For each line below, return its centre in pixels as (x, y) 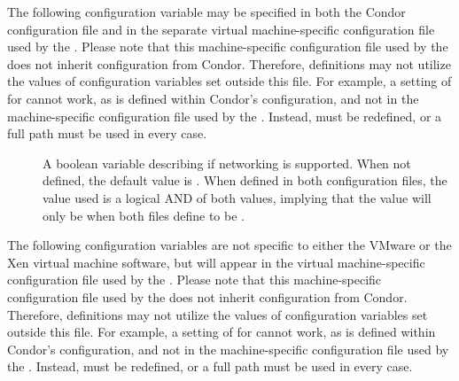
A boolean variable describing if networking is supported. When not (227, 163)
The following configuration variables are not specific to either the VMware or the (229, 245)
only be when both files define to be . (144, 215)
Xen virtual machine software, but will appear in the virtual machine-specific (216, 262)
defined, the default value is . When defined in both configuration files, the (245, 180)
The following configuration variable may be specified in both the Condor (206, 12)
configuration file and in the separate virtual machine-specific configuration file (221, 29)
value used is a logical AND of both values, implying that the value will (237, 197)
